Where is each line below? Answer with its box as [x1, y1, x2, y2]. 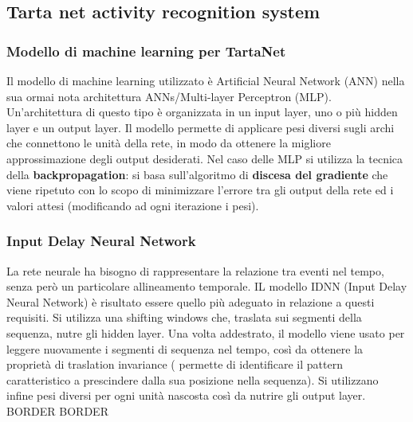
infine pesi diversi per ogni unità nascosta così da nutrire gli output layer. [6, 387, 366, 404]
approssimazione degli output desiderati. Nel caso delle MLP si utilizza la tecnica [6, 150, 403, 166]
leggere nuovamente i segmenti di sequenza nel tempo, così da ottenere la [6, 340, 364, 357]
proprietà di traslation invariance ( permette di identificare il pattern [6, 356, 343, 373]
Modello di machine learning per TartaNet [6, 41, 286, 61]
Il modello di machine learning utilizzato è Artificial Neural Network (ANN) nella [6, 72, 405, 88]
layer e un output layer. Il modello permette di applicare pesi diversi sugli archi [6, 119, 395, 135]
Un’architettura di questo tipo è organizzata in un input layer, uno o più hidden [6, 104, 398, 120]
